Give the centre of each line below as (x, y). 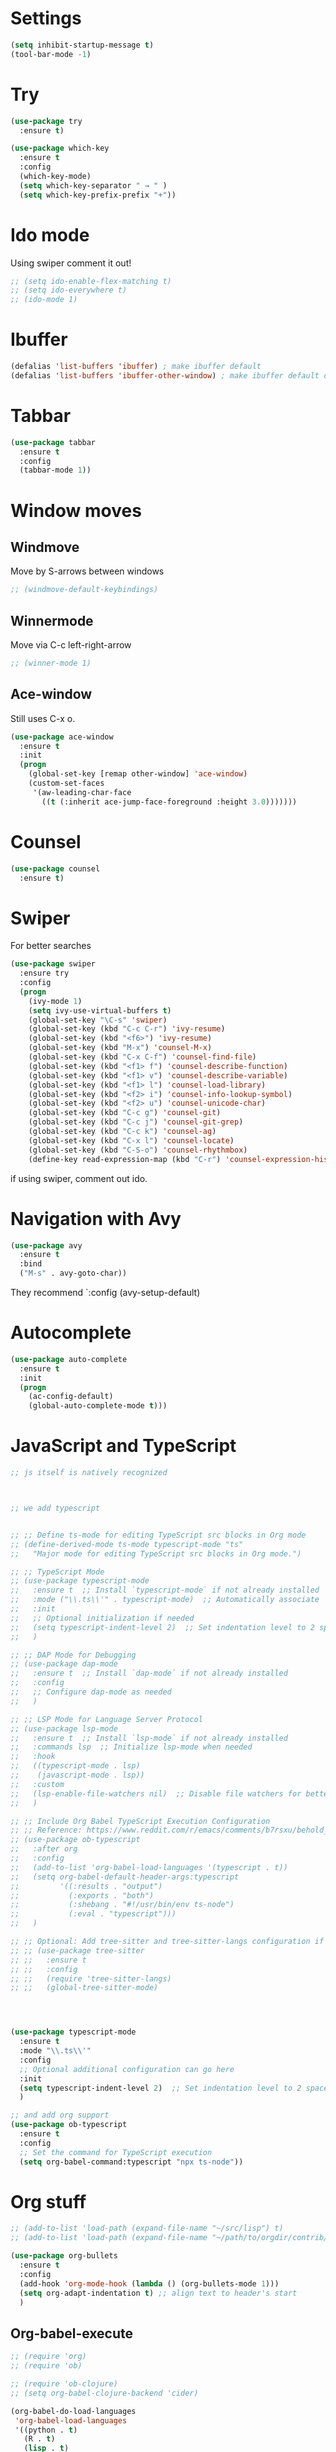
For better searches (51, 946)
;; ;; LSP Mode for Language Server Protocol (106, 1719)
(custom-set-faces (66, 783)
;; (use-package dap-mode (64, 1664)
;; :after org (44, 1849)
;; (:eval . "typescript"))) (93, 1914)
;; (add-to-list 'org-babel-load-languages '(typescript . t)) (149, 1867)
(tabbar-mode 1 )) (55, 470)
